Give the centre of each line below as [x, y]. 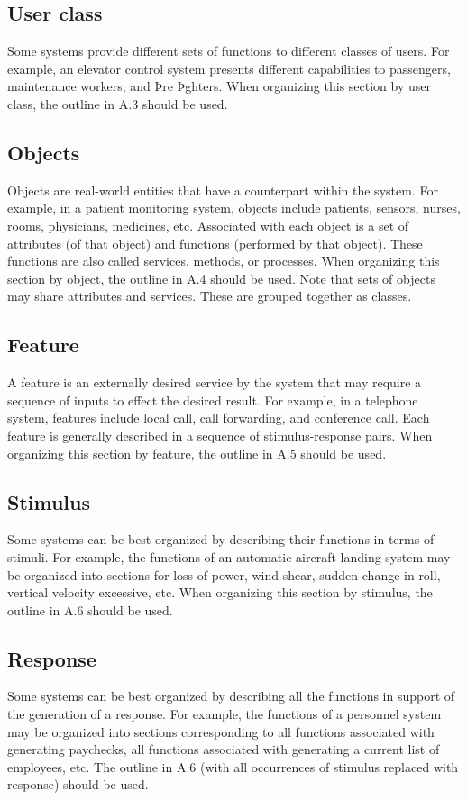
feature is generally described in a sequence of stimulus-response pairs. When [220, 435]
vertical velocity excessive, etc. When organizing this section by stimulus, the [220, 592]
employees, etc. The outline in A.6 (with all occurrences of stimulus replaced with [233, 766]
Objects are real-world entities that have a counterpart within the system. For [223, 190]
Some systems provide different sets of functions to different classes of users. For [229, 51]
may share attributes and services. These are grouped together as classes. [210, 296]
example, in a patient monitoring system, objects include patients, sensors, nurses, [234, 208]
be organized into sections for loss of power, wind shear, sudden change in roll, [224, 574]
